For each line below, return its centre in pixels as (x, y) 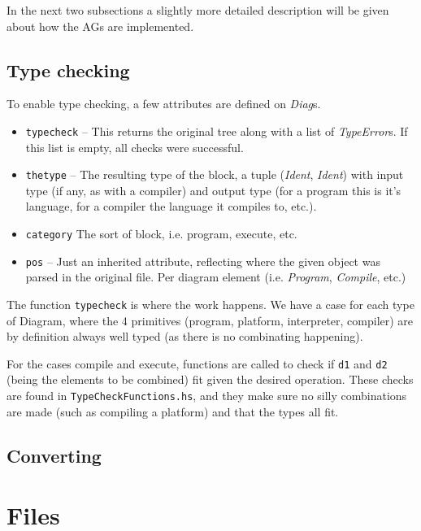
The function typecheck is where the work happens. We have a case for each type (210, 304)
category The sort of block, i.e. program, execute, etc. (161, 234)
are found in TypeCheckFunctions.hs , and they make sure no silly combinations (207, 396)
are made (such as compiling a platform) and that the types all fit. (173, 411)
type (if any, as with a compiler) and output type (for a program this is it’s (213, 190)
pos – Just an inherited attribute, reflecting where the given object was (203, 261)
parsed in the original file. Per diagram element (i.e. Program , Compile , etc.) (216, 277)
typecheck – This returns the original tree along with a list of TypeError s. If (217, 131)
